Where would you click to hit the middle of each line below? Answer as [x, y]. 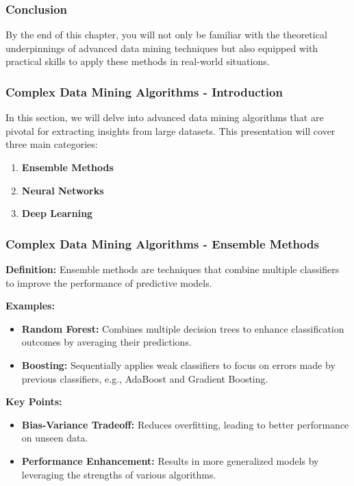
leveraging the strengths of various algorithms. [119, 474]
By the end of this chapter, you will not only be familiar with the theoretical [166, 35]
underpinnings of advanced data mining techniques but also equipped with [162, 48]
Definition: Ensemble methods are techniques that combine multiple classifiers [173, 269]
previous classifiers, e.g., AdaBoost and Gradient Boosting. [145, 378]
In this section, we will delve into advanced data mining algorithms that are [165, 117]
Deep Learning [57, 213]
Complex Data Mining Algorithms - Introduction [144, 91]
